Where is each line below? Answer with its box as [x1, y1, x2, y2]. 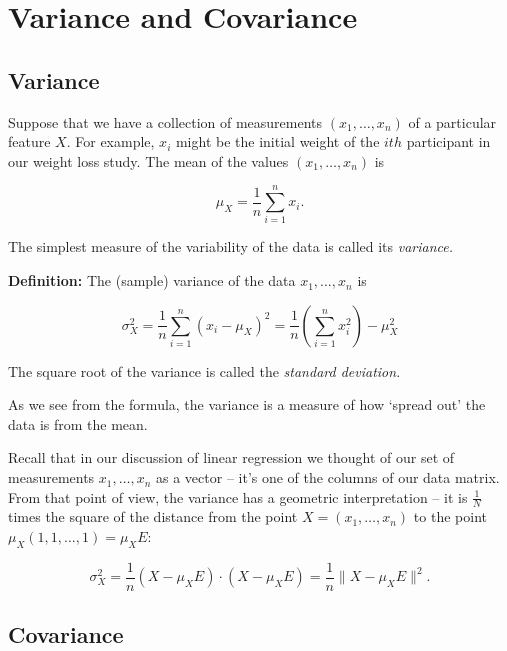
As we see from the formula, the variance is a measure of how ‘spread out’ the [8, 394, 486, 415]
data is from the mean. [8, 413, 148, 434]
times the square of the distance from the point [8, 506, 298, 527]
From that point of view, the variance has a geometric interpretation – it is [8, 486, 468, 507]
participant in [406, 131, 491, 152]
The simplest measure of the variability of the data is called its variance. [8, 236, 453, 257]
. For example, [66, 131, 155, 152]
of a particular [408, 111, 497, 132]
